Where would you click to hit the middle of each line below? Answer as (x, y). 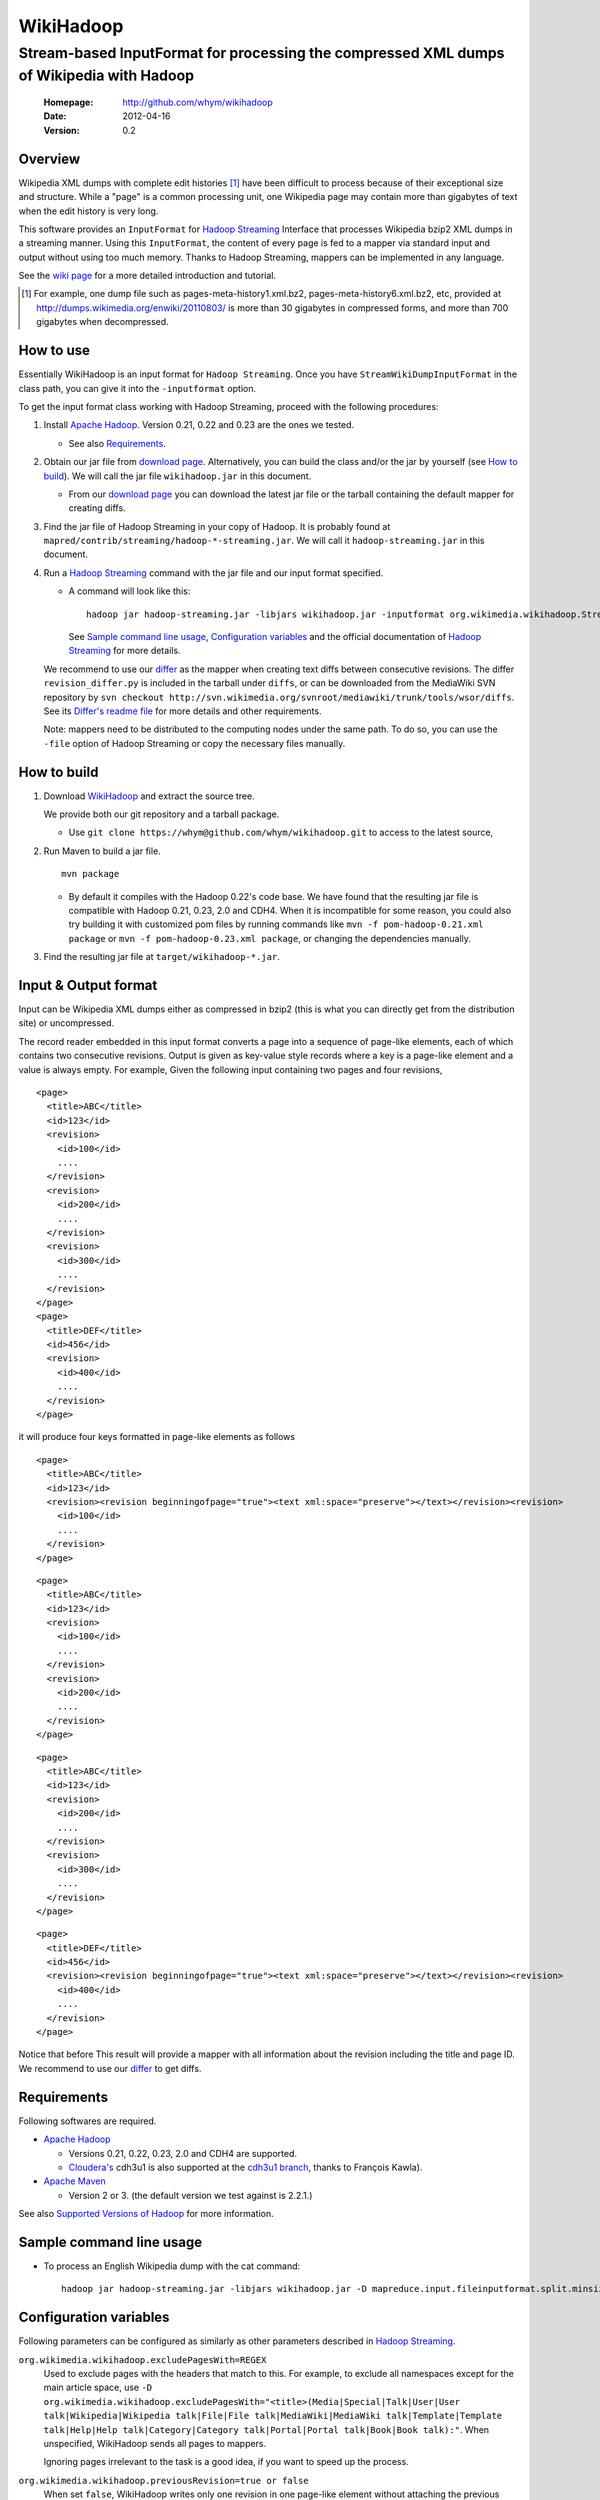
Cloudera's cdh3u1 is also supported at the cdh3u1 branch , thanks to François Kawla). (245, 2167)
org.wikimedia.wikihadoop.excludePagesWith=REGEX (142, 2359)
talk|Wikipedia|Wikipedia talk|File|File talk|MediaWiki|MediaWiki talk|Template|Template (273, 2416)
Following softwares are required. (87, 2121)
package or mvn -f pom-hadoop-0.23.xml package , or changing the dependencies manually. (270, 938)
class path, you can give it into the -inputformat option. (137, 388)
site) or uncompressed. (66, 1023)
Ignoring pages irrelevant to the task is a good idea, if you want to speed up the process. (226, 2462)
